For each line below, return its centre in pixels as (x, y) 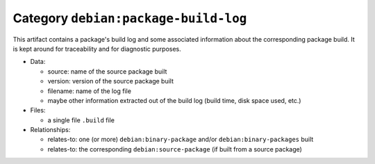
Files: (38, 110)
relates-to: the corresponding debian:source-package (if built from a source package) (175, 149)
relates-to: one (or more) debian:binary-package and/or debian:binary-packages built (181, 140)
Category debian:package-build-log (130, 18)
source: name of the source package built (107, 71)
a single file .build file (81, 120)
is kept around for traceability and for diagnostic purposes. (97, 49)
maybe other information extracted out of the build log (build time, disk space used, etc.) (174, 100)
